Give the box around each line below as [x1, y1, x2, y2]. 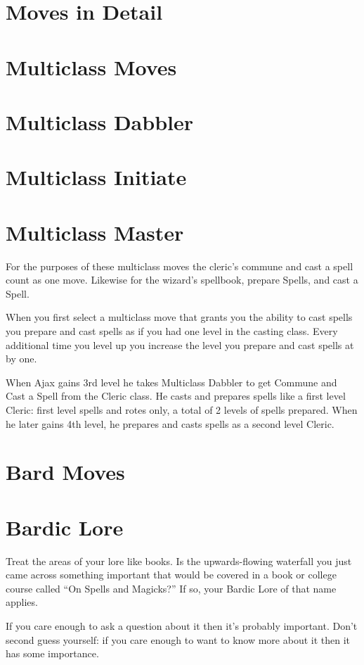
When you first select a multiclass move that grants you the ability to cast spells [6, 310, 353, 324]
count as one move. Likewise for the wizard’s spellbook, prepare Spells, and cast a [6, 272, 358, 287]
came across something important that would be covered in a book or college [6, 567, 337, 582]
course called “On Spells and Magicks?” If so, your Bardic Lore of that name [6, 581, 337, 595]
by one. [6, 351, 37, 366]
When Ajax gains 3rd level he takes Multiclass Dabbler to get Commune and [6, 374, 337, 389]
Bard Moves [6, 457, 125, 486]
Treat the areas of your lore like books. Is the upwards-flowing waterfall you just [6, 553, 352, 568]
